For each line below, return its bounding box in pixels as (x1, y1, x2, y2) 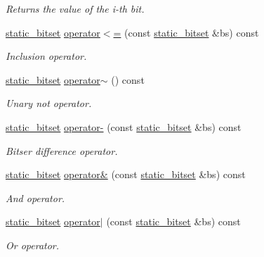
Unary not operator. (6, 96, 92, 111)
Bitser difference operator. (6, 143, 118, 158)
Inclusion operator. (6, 49, 87, 63)
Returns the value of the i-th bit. (6, 1, 145, 15)
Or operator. (6, 237, 60, 252)
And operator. (6, 190, 65, 205)
